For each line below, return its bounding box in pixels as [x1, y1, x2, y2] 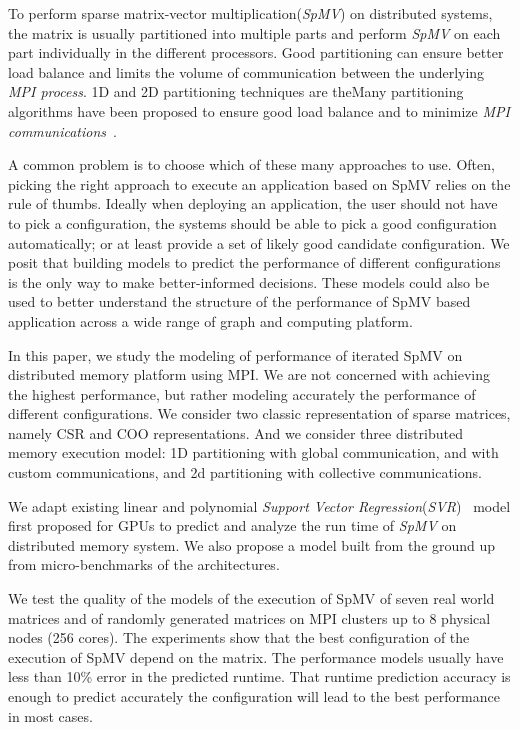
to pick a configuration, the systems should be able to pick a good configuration [8, 212, 497, 233]
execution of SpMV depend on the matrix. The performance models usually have [8, 646, 504, 667]
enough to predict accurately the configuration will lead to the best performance [8, 686, 500, 706]
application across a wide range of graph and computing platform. [8, 310, 413, 331]
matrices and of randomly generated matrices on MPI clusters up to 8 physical [8, 607, 491, 628]
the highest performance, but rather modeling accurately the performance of [8, 383, 476, 404]
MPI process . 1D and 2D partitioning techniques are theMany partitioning [8, 81, 464, 102]
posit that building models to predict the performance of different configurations [8, 252, 501, 273]
